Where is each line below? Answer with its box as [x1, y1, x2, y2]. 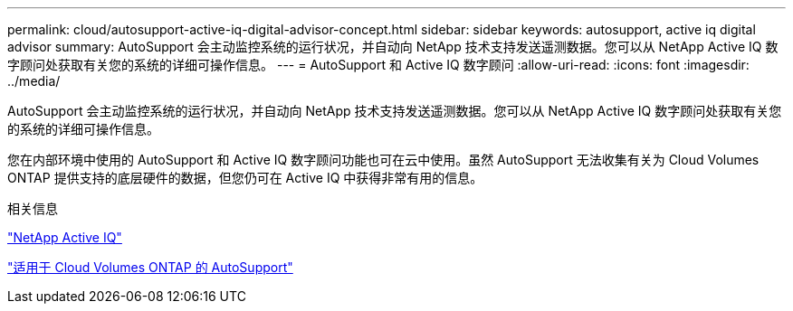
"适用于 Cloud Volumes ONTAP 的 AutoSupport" [7, 259, 293, 275]
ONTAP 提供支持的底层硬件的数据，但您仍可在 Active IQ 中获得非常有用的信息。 [7, 170, 483, 185]
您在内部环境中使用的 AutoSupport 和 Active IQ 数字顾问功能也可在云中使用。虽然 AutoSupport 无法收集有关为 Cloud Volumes [7, 152, 760, 167]
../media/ [7, 73, 61, 89]
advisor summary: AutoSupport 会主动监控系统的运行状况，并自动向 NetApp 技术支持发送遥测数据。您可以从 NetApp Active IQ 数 [7, 39, 779, 54]
